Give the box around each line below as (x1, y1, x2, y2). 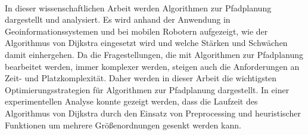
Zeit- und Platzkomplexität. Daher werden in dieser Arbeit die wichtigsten (5, 72, 277, 84)
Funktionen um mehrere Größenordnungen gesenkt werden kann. (5, 118, 241, 131)
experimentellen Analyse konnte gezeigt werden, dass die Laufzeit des (5, 95, 258, 108)
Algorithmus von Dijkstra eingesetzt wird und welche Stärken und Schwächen (5, 36, 288, 49)
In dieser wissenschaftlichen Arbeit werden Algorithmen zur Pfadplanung (5, 1, 272, 14)
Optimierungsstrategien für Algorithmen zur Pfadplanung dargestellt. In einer (5, 83, 290, 96)
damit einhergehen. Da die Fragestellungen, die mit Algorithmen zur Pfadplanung (5, 48, 303, 60)
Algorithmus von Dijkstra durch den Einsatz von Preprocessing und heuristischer (5, 106, 301, 119)
